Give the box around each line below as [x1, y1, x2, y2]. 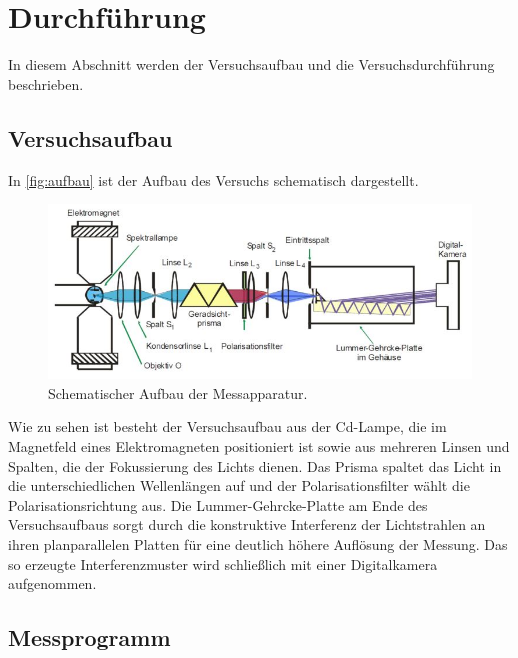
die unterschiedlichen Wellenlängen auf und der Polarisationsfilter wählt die [8, 475, 470, 496]
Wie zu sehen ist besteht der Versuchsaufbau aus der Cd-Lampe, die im [8, 416, 447, 437]
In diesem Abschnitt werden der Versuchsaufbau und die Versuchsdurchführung [8, 54, 495, 75]
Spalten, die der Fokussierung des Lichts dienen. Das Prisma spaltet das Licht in [8, 455, 502, 476]
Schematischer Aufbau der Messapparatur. [48, 382, 308, 403]
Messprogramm [8, 622, 171, 653]
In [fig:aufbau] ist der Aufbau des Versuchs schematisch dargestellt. [8, 169, 419, 190]
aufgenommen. [8, 573, 97, 594]
